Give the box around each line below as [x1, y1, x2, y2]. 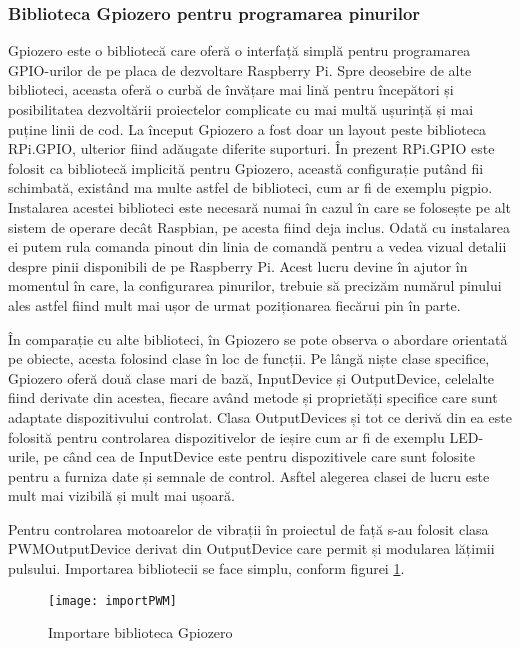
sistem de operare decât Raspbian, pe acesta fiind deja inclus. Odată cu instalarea [8, 216, 511, 237]
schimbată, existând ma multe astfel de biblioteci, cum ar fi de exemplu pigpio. [8, 177, 493, 198]
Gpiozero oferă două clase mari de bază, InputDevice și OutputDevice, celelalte [8, 367, 495, 388]
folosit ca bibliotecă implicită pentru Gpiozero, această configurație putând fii [8, 157, 484, 178]
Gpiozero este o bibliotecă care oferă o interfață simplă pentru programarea [8, 40, 471, 61]
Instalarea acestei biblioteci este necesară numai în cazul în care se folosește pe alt [8, 196, 512, 217]
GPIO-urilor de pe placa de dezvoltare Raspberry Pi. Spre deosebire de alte [8, 59, 472, 80]
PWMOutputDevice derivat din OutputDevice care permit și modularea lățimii [8, 538, 495, 559]
